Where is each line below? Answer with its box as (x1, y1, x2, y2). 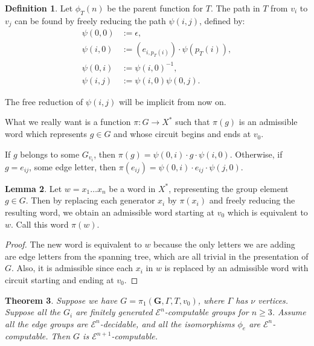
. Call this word (11, 217, 69, 230)
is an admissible (239, 115, 298, 128)
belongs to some (20, 147, 80, 160)
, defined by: (199, 14, 245, 27)
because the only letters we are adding (153, 238, 295, 251)
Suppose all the (5, 306, 60, 318)
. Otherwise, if (229, 147, 283, 160)
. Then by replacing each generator (25, 194, 155, 207)
